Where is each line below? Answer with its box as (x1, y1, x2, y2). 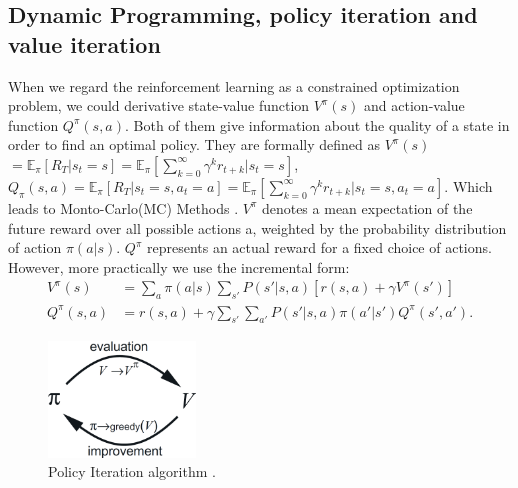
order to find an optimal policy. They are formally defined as (8, 134, 381, 155)
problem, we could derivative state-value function (8, 95, 310, 116)
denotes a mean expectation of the (261, 197, 473, 218)
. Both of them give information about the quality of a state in (125, 114, 510, 135)
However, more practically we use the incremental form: (8, 256, 350, 277)
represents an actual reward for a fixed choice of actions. (146, 237, 492, 258)
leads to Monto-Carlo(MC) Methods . (8, 197, 239, 218)
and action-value (364, 95, 465, 116)
